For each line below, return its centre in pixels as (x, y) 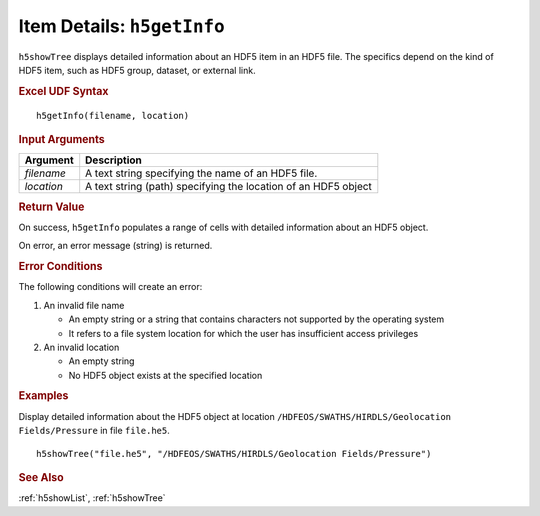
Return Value (51, 207)
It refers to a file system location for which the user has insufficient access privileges (243, 333)
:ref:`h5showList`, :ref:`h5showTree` (92, 498)
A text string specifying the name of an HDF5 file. (201, 173)
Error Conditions (60, 267)
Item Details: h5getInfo (121, 26)
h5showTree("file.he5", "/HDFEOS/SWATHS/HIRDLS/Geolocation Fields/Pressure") (234, 453)
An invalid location (81, 347)
